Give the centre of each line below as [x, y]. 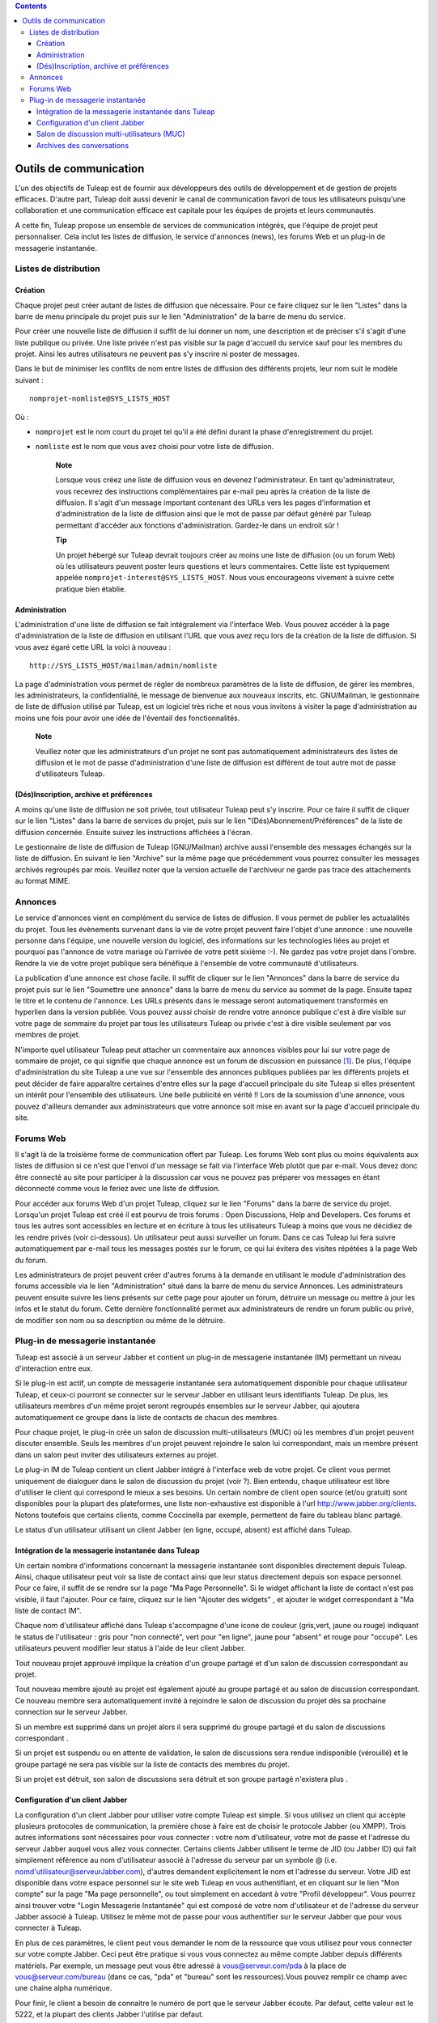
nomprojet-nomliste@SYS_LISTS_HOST [100, 399]
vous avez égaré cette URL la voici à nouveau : [93, 647]
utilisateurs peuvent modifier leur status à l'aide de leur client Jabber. [130, 1648]
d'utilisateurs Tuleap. [70, 774]
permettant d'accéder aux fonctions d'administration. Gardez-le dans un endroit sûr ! [197, 525]
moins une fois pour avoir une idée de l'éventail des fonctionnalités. [127, 718]
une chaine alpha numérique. [64, 1988]
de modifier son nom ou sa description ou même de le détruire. [120, 1320]
